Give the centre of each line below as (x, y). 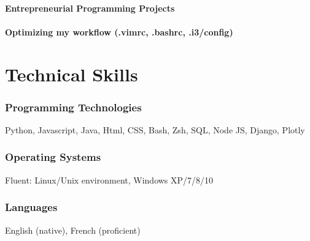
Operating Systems (53, 157)
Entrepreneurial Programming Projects (90, 8)
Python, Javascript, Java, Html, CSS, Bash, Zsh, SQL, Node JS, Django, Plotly (155, 129)
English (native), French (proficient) (73, 230)
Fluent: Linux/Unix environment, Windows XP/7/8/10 (109, 180)
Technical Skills (72, 74)
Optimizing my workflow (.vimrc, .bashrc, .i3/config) (119, 32)
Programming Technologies (73, 107)
